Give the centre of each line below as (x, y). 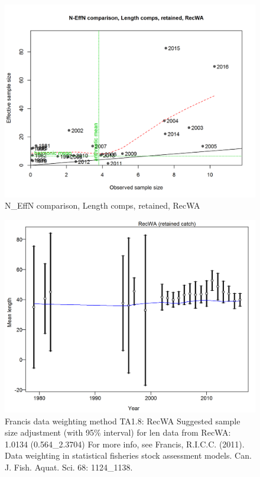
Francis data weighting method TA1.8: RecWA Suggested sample (123, 421)
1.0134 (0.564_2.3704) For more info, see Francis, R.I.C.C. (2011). (125, 444)
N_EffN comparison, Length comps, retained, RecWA (103, 205)
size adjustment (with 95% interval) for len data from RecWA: (118, 432)
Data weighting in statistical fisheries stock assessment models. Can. (128, 455)
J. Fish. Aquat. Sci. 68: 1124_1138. (69, 467)
